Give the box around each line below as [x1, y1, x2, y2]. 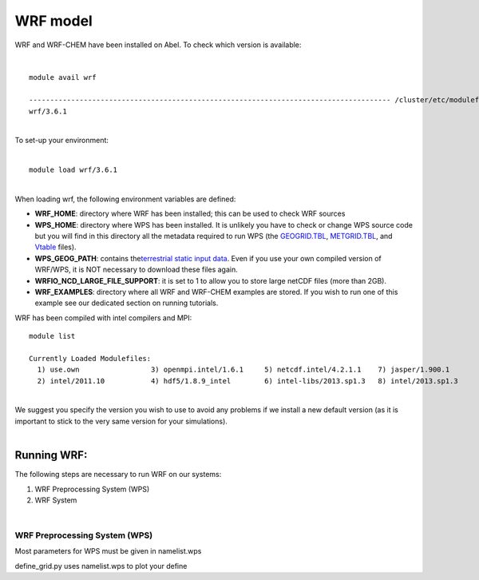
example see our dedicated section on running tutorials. [34, 298, 219, 308]
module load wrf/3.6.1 [29, 165, 118, 175]
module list [29, 332, 76, 341]
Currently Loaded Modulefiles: [29, 354, 152, 363]
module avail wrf [29, 73, 97, 82]
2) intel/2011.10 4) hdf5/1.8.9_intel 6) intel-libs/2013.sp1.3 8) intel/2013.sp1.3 [37, 376, 458, 385]
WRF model [14, 12, 93, 30]
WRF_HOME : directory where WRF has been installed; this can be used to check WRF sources [34, 209, 346, 219]
